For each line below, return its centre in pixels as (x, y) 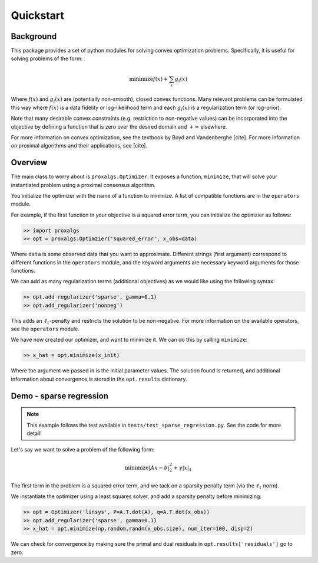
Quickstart (38, 15)
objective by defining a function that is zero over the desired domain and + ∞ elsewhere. (119, 126)
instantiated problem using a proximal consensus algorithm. (83, 185)
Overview (29, 163)
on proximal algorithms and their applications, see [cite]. (79, 146)
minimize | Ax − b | (147, 467)
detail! (34, 433)
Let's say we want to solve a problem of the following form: (83, 450)
